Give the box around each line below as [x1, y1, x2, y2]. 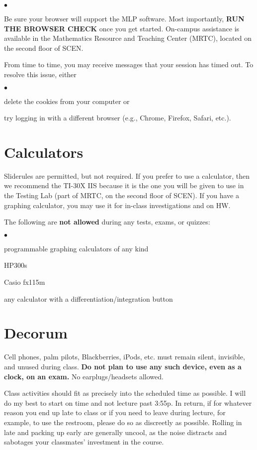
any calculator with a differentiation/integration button [4, 293, 173, 304]
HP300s [4, 260, 27, 270]
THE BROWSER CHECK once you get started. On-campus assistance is [4, 23, 240, 33]
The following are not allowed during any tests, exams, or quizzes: [4, 217, 210, 227]
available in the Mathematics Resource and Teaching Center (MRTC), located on [4, 33, 252, 43]
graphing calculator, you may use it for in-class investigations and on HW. [4, 200, 231, 210]
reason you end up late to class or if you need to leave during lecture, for [4, 407, 226, 418]
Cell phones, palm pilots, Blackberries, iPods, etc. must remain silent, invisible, [4, 351, 245, 362]
